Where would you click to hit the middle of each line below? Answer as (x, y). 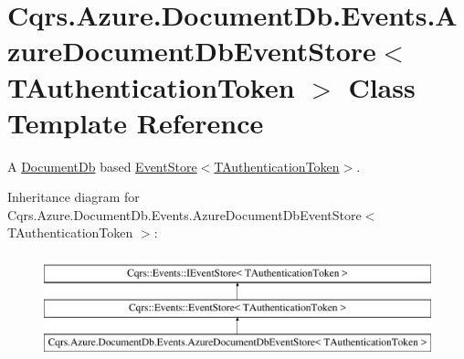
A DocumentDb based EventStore (102, 166)
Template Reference (136, 122)
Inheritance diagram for (74, 197)
